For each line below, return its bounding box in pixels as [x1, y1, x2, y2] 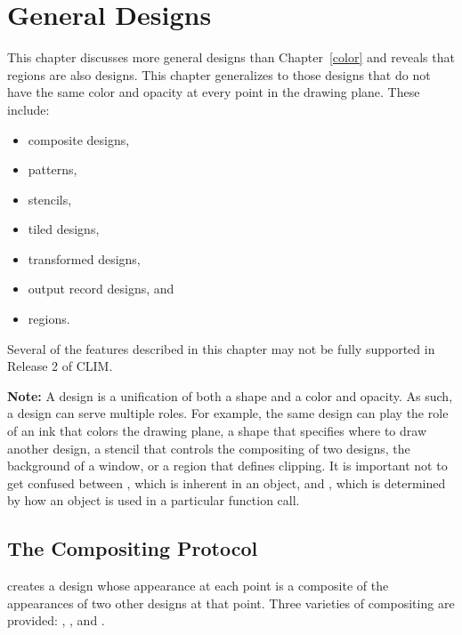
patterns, [28, 160, 77, 179]
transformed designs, [28, 249, 141, 268]
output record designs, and [28, 279, 174, 298]
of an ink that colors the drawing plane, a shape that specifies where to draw [7, 422, 427, 440]
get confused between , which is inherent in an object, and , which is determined [7, 473, 446, 492]
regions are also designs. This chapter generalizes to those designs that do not [7, 65, 431, 84]
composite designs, [28, 130, 130, 149]
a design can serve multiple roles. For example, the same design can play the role [7, 404, 449, 422]
